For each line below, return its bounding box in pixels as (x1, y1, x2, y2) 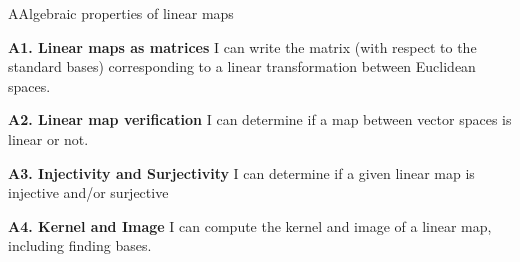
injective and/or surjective (8, 182, 169, 203)
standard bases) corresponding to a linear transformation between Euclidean (8, 56, 476, 77)
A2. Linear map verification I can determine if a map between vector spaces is (8, 109, 512, 130)
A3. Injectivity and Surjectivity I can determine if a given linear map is (8, 162, 475, 183)
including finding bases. (8, 235, 152, 256)
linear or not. (8, 128, 89, 149)
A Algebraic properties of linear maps (8, 3, 234, 23)
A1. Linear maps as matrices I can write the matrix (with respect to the (8, 36, 477, 57)
